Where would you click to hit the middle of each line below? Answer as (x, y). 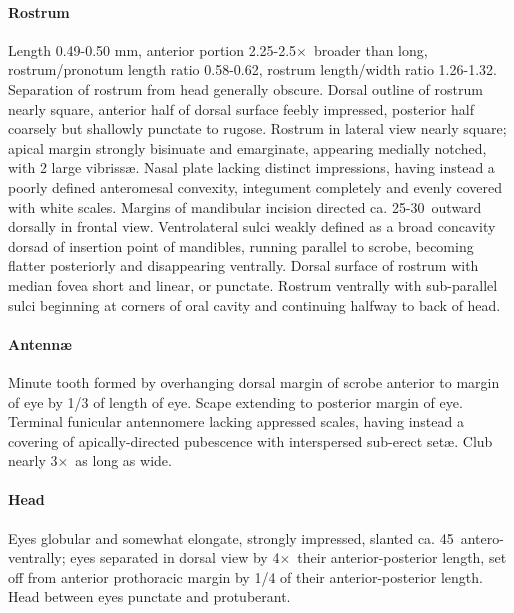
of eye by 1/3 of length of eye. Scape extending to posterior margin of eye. (235, 401)
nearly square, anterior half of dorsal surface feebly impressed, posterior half (241, 108)
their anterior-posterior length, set (402, 557)
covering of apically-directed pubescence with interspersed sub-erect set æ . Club (250, 440)
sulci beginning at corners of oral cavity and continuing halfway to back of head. (254, 304)
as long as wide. (123, 460)
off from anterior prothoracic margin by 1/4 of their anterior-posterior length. (245, 576)
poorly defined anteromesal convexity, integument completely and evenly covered (255, 186)
